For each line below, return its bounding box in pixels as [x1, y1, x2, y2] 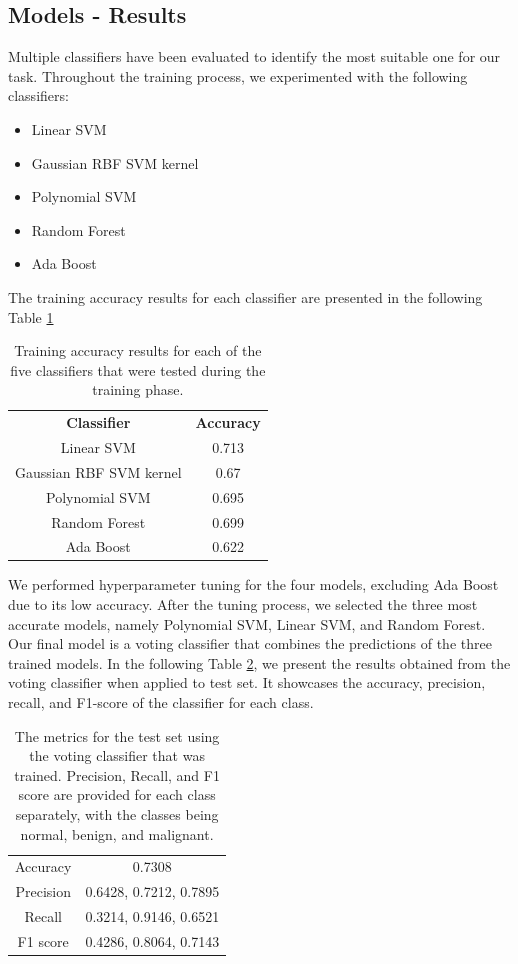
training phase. [92, 379, 184, 400]
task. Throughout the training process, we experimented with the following [8, 65, 468, 86]
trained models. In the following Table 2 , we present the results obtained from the [8, 652, 511, 673]
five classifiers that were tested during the [10, 359, 266, 380]
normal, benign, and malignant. [20, 823, 214, 844]
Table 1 [8, 306, 54, 327]
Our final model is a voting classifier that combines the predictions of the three [8, 633, 492, 654]
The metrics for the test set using [14, 725, 220, 746]
